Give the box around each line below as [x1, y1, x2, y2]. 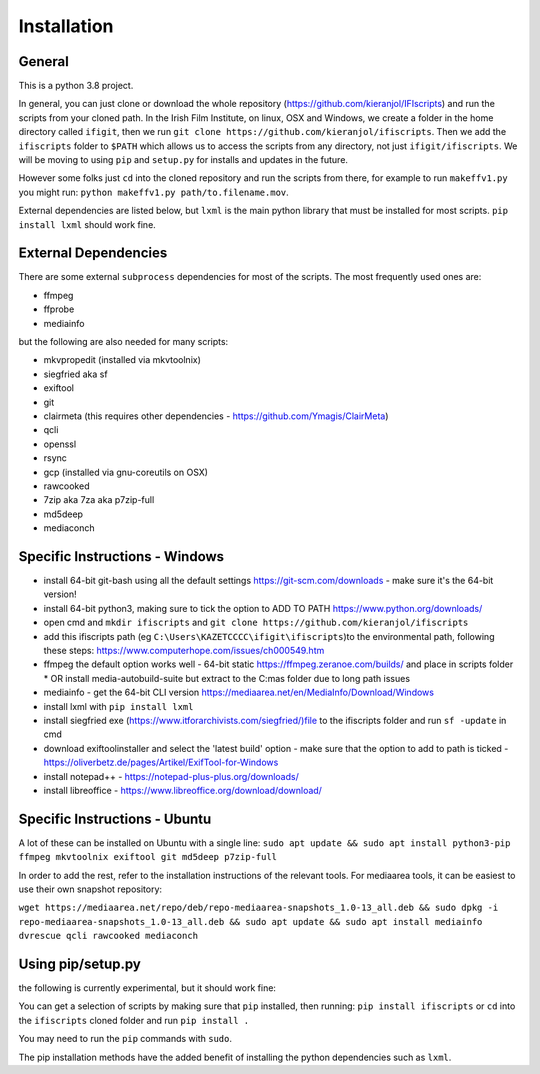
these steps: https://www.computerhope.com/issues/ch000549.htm [43, 644, 325, 656]
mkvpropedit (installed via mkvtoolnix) [43, 354, 202, 366]
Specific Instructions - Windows [18, 548, 225, 565]
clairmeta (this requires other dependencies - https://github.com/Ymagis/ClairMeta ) [43, 410, 389, 422]
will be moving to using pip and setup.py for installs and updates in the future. [18, 154, 349, 166]
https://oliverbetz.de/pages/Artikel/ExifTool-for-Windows [43, 756, 279, 769]
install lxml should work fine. [18, 218, 157, 230]
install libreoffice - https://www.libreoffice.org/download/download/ [43, 784, 322, 796]
